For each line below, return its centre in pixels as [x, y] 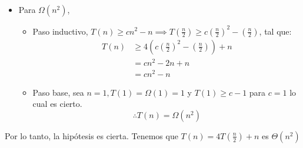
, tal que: [275, 31]
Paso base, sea [58, 92]
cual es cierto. [57, 104]
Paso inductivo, [60, 31]
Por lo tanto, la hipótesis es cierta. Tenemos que [91, 135]
